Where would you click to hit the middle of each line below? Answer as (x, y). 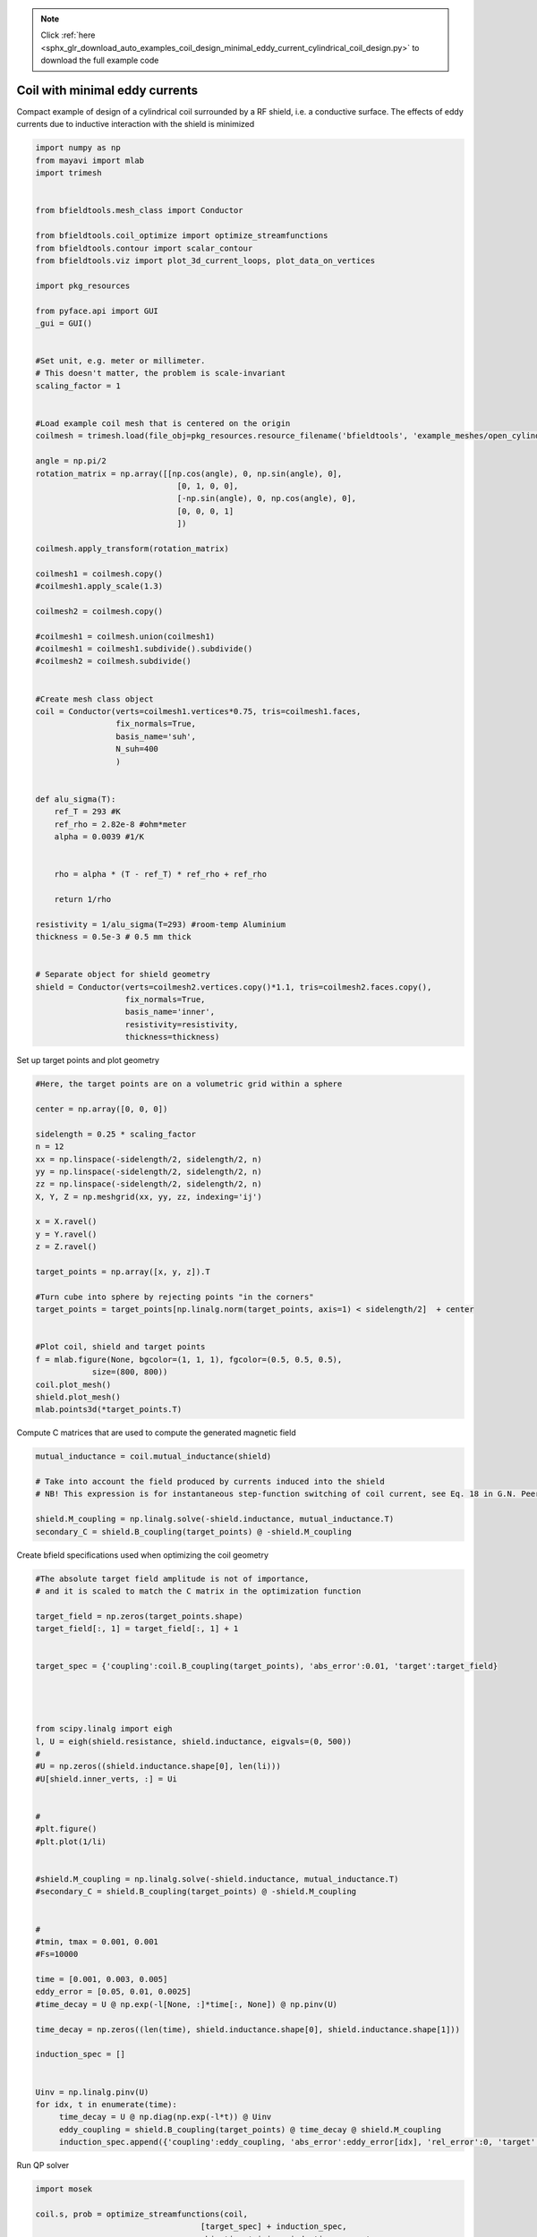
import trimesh (68, 173)
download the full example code (100, 60)
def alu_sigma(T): (76, 799)
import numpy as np (78, 148)
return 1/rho (83, 899)
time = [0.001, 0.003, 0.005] (102, 1979)
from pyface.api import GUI (97, 310)
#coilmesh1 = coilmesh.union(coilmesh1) (125, 636)
